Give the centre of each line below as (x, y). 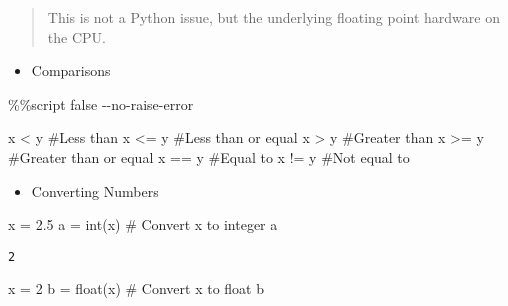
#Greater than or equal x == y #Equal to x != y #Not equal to (209, 156)
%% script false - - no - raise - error (101, 103)
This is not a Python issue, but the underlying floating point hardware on (273, 17)
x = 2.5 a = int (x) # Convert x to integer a (143, 224)
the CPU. (76, 36)
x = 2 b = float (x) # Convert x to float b (136, 288)
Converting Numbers (95, 190)
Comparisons (71, 70)
